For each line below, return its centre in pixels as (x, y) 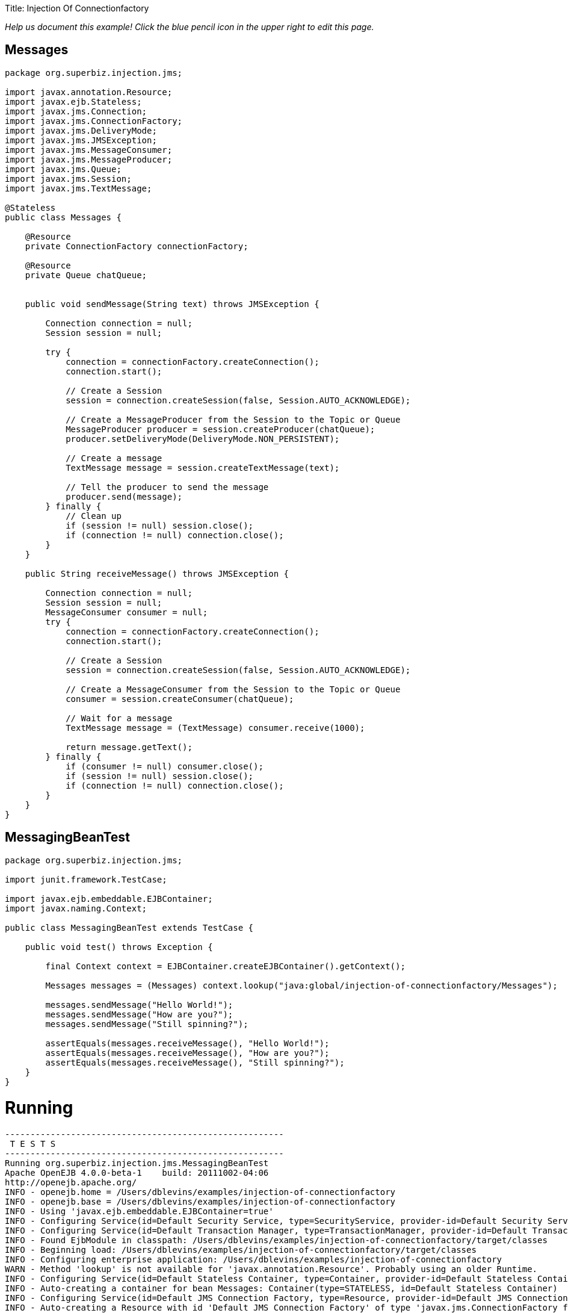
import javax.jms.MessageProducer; (89, 159)
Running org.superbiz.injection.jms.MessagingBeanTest (137, 1163)
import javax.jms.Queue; (63, 169)
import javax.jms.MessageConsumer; (89, 150)
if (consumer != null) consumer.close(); (165, 766)
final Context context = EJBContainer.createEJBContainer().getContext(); (225, 966)
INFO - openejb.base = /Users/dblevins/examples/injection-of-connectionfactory (200, 1202)
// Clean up (94, 516)
